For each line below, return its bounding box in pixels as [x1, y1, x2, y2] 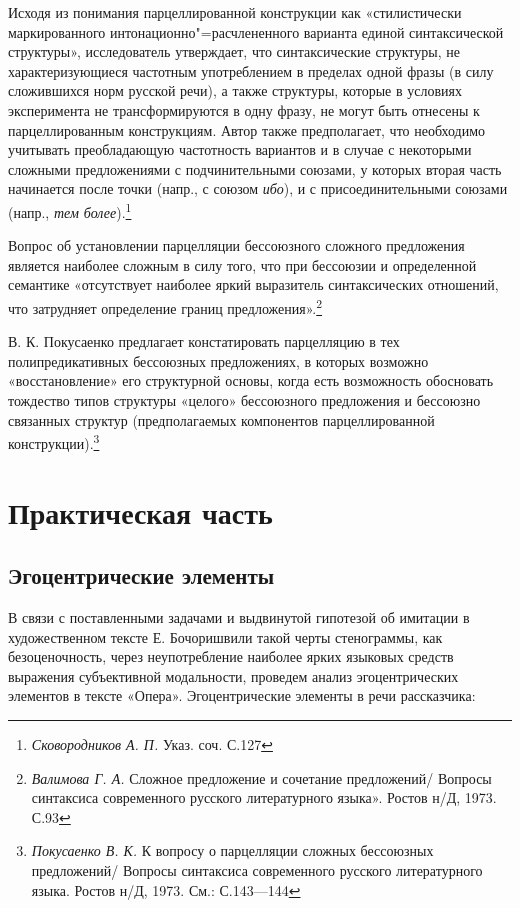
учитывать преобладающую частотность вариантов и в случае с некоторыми [8, 139, 472, 160]
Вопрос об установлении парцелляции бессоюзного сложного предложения [8, 235, 465, 256]
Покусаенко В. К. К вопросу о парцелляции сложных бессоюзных [31, 840, 434, 861]
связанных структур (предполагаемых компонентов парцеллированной [8, 409, 435, 430]
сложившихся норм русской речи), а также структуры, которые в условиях [8, 80, 463, 101]
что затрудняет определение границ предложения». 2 [8, 294, 323, 318]
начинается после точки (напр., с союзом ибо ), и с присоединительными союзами [8, 178, 508, 199]
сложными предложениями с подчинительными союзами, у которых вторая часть [8, 158, 502, 179]
